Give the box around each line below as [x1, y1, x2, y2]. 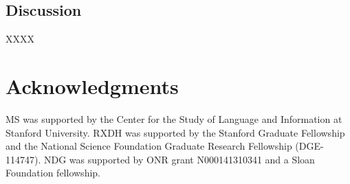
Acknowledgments [6, 71, 179, 100]
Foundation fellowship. [6, 165, 100, 180]
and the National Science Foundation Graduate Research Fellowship [6, 139, 292, 153]
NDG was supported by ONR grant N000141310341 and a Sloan [43, 152, 315, 166]
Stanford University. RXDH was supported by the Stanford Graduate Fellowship [6, 125, 345, 139]
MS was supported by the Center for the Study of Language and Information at [6, 111, 342, 126]
